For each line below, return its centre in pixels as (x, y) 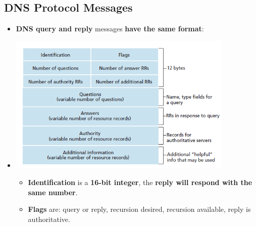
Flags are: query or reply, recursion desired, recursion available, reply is (139, 209)
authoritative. (49, 219)
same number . (53, 192)
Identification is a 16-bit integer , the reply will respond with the (140, 182)
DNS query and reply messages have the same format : (110, 29)
